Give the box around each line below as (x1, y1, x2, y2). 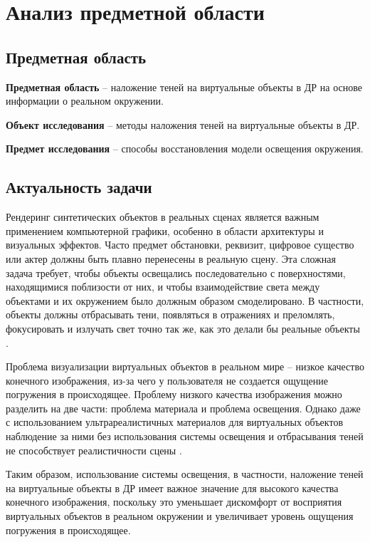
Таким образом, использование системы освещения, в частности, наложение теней (6, 467, 364, 481)
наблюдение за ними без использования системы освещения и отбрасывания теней (6, 429, 364, 444)
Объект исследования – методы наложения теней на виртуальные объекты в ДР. (6, 117, 360, 132)
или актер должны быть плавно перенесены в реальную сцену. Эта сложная (6, 251, 336, 266)
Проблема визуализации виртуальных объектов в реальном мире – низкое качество (6, 359, 364, 374)
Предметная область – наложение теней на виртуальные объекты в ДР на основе (6, 79, 362, 94)
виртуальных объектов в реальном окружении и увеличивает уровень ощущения (6, 509, 354, 523)
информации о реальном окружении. (6, 93, 164, 108)
